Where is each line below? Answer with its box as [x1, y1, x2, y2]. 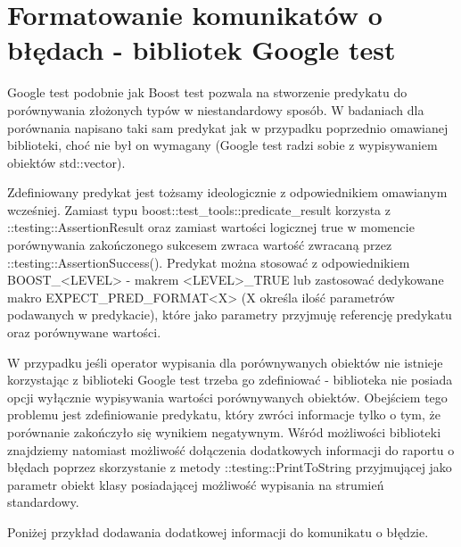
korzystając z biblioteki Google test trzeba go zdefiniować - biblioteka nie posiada [7, 370, 453, 389]
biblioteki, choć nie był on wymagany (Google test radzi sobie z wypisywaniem [7, 136, 438, 154]
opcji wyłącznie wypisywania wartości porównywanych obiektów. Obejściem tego [7, 387, 448, 406]
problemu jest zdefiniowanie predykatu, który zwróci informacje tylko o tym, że [7, 405, 440, 424]
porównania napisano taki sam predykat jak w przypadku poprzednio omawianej [7, 118, 449, 137]
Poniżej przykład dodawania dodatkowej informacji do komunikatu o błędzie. [7, 522, 429, 541]
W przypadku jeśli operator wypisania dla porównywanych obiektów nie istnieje [7, 352, 443, 371]
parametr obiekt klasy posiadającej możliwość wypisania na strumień [7, 475, 384, 493]
